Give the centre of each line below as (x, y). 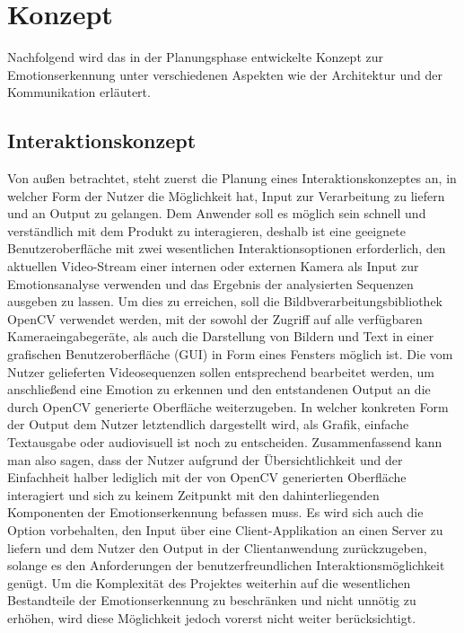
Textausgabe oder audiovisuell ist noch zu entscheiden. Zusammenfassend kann (225, 442)
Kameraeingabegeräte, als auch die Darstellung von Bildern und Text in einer (221, 336)
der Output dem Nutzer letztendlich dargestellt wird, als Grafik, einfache (208, 424)
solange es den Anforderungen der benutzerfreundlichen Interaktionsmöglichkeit (226, 565)
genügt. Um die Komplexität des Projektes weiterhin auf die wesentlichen (209, 582)
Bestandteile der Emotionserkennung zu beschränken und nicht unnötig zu (212, 600)
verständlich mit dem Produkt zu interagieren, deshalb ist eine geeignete (206, 230)
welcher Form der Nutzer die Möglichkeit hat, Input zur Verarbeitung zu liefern (226, 195)
